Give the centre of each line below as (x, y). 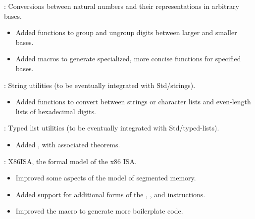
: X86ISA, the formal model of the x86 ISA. (70, 161)
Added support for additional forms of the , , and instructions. (110, 194)
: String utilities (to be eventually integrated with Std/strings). (100, 85)
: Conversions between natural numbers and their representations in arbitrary (122, 6)
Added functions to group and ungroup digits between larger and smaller (126, 32)
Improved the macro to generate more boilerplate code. (99, 211)
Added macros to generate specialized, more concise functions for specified (128, 59)
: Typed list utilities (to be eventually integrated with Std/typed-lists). (112, 128)
